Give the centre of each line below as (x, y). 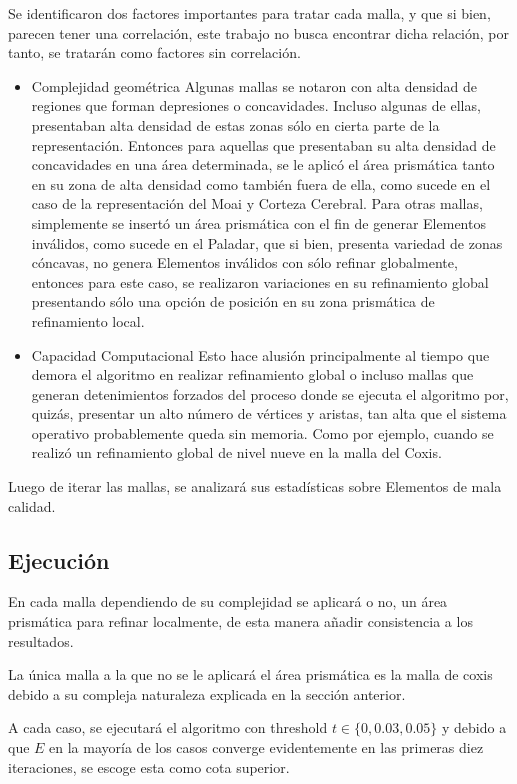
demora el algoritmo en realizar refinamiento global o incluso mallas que (252, 374)
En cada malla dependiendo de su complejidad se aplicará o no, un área (228, 601)
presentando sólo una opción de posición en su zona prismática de (233, 301)
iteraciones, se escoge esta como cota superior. (149, 766)
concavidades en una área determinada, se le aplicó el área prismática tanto (263, 164)
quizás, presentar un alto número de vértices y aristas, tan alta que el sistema (269, 413)
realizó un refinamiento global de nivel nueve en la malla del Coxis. (236, 452)
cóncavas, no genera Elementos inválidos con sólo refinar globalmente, (244, 262)
